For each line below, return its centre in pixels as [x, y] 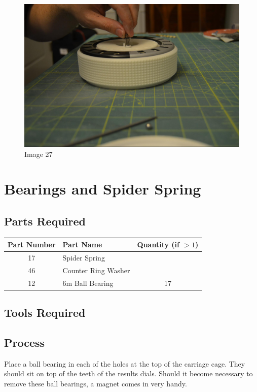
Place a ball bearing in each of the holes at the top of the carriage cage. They [125, 363]
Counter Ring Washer [96, 270]
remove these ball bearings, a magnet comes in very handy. [96, 384]
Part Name [82, 244]
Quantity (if [158, 244]
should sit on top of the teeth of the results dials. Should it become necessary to [128, 373]
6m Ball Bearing [88, 283]
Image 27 [39, 154]
